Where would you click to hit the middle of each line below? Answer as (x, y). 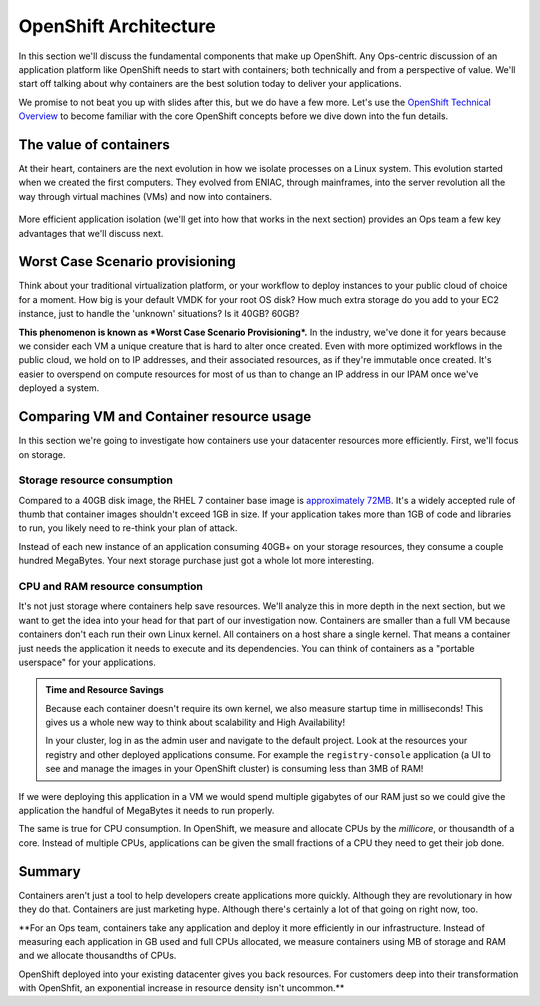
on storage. (42, 454)
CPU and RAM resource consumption (111, 586)
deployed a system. (59, 388)
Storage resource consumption (96, 480)
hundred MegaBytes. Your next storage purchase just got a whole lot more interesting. (196, 561)
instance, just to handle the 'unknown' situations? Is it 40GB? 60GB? (159, 314)
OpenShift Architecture (117, 26)
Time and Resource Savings (104, 690)
